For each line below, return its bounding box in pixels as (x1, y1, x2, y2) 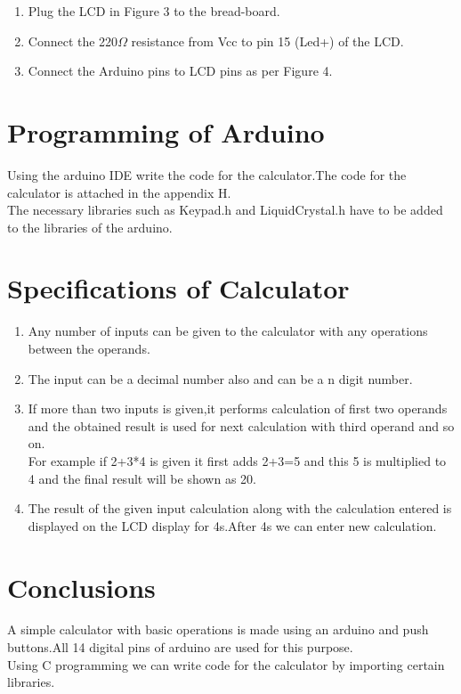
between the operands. (28, 339, 150, 357)
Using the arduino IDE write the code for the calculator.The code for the (7, 165, 407, 184)
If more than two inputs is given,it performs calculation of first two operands (28, 399, 448, 418)
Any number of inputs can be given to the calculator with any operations (28, 322, 428, 340)
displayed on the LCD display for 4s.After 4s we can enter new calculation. (28, 516, 437, 535)
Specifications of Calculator (7, 270, 350, 306)
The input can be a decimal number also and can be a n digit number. (28, 369, 413, 388)
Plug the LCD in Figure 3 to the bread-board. (28, 2, 280, 20)
